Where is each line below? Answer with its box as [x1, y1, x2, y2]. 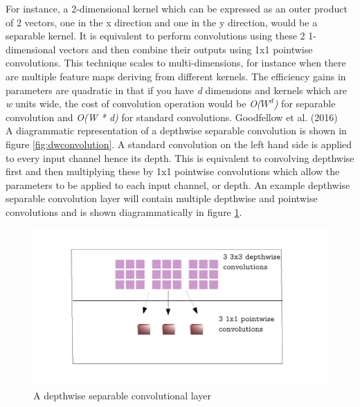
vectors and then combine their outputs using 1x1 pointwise [59, 42, 313, 56]
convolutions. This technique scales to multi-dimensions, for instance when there [6, 55, 346, 70]
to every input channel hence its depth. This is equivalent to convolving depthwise [6, 150, 354, 165]
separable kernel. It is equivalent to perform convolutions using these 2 [6, 28, 305, 43]
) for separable [273, 96, 336, 111]
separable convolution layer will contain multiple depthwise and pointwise [6, 191, 318, 206]
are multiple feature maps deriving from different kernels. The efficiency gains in [6, 69, 346, 83]
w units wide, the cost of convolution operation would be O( [6, 96, 261, 111]
